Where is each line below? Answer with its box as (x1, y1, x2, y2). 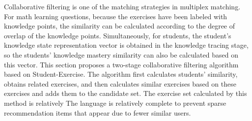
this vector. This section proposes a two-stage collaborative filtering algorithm (4, 59, 239, 69)
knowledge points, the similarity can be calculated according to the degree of (4, 21, 235, 31)
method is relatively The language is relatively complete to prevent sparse (4, 97, 226, 108)
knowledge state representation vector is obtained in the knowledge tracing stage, (4, 40, 249, 50)
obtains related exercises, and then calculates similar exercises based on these (4, 78, 236, 89)
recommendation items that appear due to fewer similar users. (4, 107, 191, 118)
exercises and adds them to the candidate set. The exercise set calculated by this (4, 88, 247, 98)
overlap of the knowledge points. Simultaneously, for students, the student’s (4, 30, 231, 40)
